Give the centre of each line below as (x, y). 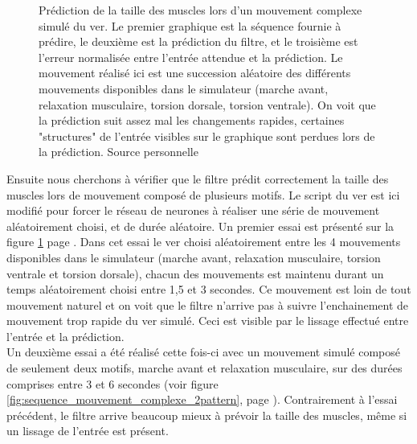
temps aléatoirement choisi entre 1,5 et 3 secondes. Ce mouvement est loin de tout (209, 289)
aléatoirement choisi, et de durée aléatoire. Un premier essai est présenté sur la (200, 226)
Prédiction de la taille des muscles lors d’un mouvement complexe (200, 10)
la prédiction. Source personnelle (119, 152)
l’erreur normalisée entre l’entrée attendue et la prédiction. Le (191, 57)
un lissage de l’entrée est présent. (88, 431)
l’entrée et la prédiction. (65, 336)
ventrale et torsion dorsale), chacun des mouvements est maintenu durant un (195, 273)
